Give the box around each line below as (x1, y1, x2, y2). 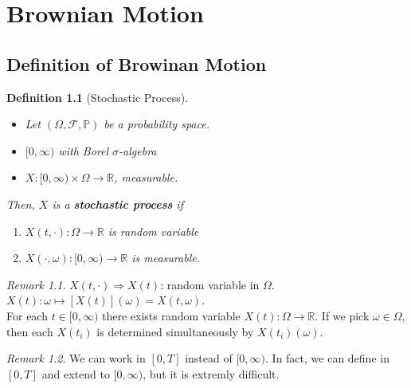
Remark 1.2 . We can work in (6, 350, 146, 366)
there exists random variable (102, 307, 241, 323)
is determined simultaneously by (96, 323, 254, 339)
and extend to (41, 365, 110, 382)
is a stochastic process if (52, 195, 183, 212)
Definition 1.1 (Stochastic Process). (6, 88, 189, 105)
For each (6, 307, 48, 323)
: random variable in (160, 276, 260, 292)
